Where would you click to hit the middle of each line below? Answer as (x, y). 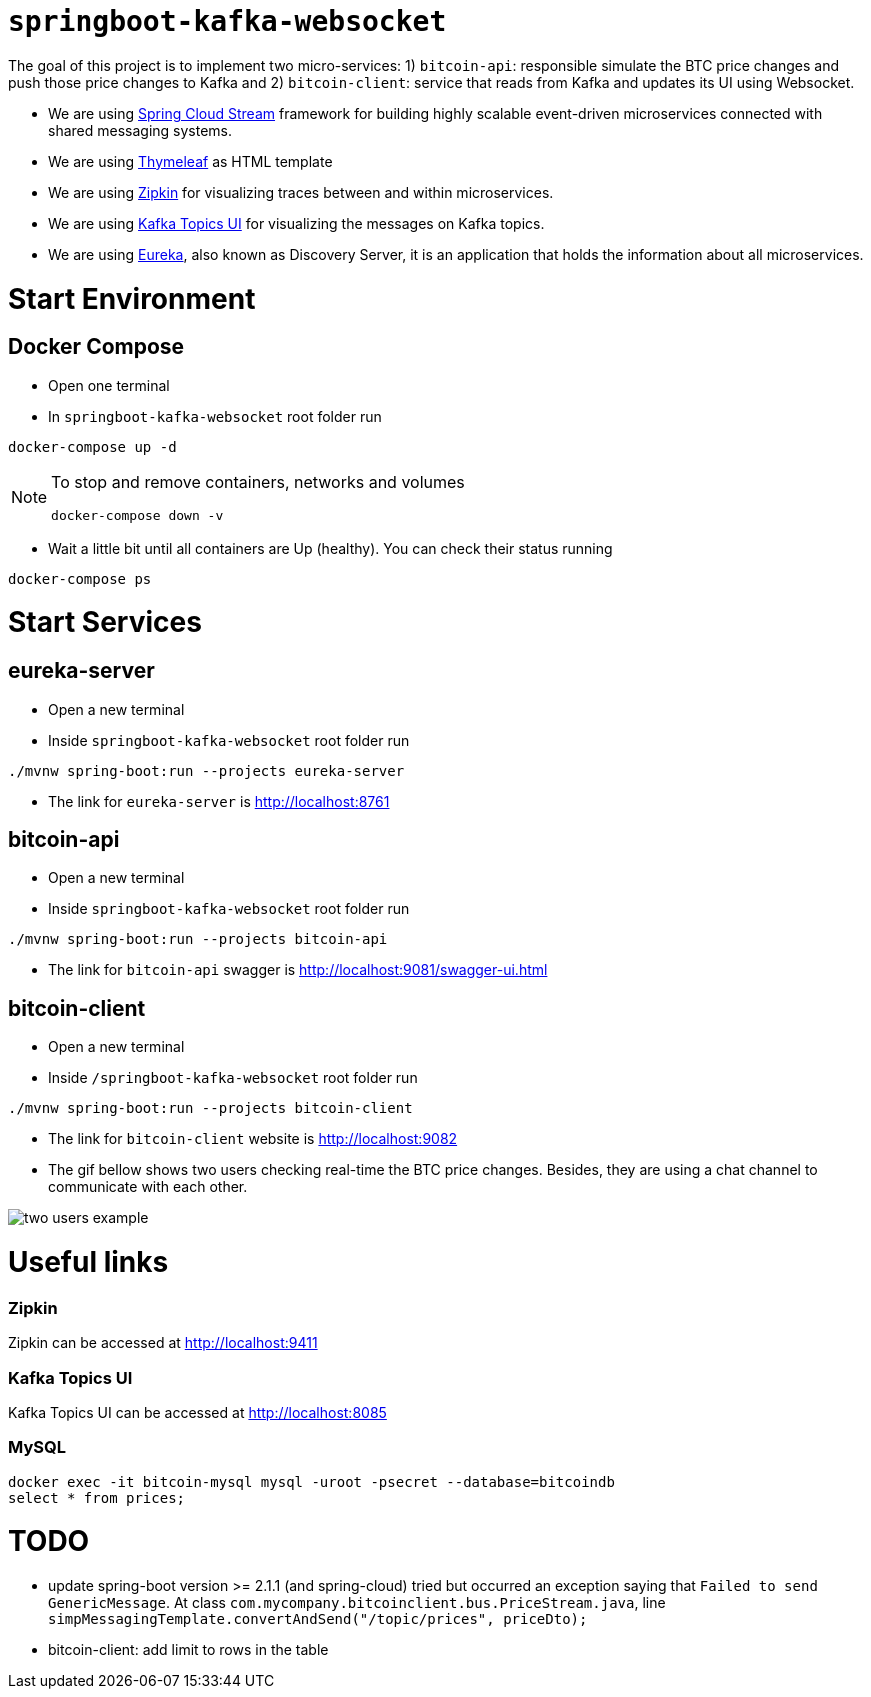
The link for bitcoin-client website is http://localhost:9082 (253, 1139)
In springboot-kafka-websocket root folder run (215, 416)
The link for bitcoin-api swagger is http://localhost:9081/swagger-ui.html (298, 970)
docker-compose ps (80, 578)
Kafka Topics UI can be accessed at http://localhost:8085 (197, 1412)
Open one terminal (109, 385)
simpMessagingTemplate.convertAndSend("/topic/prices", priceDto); (318, 1619)
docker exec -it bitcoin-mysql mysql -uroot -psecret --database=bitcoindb (311, 1481)
